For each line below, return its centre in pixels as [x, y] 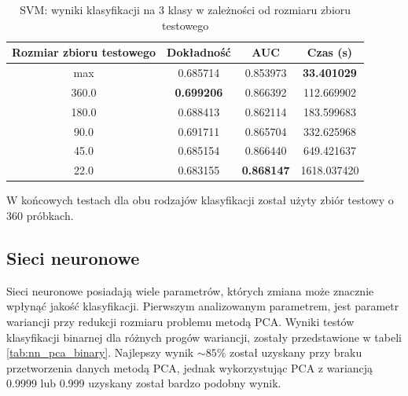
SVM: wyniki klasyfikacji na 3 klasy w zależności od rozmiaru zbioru [186, 9]
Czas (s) [330, 52]
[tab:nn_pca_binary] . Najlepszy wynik [100, 352]
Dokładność [199, 52]
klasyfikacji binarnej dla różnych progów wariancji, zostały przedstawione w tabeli [204, 337]
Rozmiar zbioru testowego [84, 52]
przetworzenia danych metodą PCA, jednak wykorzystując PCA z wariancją [190, 367]
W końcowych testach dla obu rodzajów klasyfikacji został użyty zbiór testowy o [200, 200]
